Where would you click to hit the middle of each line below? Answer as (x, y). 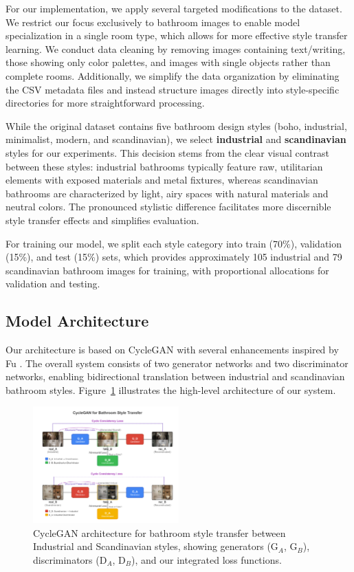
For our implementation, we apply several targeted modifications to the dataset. (174, 8)
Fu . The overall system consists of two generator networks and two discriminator (177, 363)
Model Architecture (77, 321)
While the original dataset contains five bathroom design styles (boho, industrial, (176, 125)
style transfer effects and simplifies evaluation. (102, 220)
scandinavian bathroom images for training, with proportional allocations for (167, 270)
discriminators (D (70, 559)
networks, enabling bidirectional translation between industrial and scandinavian (175, 376)
